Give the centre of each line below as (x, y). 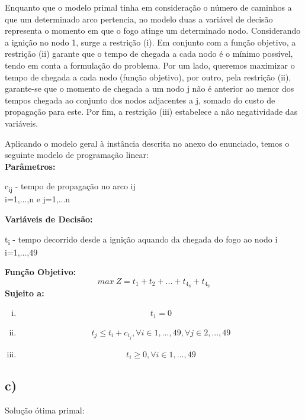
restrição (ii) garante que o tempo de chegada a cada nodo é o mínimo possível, (149, 54)
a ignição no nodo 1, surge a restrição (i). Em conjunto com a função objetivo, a (150, 42)
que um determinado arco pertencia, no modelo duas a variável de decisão (139, 19)
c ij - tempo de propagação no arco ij (70, 187)
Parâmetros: (30, 166)
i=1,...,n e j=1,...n (38, 199)
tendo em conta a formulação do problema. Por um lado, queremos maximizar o (150, 65)
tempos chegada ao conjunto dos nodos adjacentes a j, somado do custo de (140, 100)
